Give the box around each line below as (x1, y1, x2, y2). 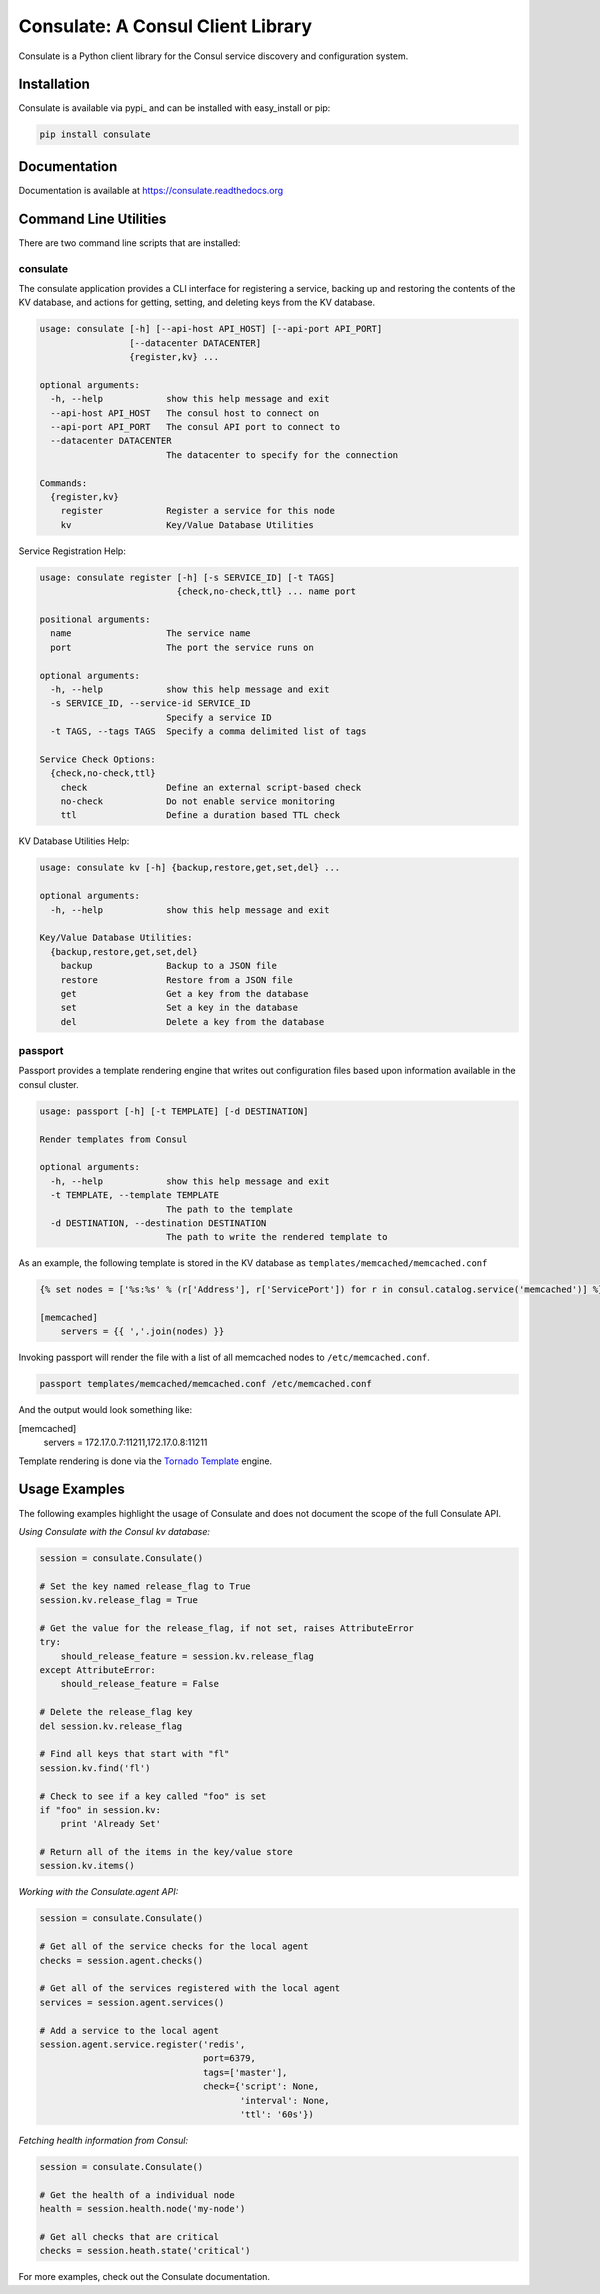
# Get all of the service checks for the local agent (39, 1941, 309, 1952)
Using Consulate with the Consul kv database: (18, 1525, 210, 1537)
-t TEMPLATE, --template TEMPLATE (50, 1190, 220, 1201)
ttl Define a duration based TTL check (60, 810, 341, 821)
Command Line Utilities (18, 210, 167, 227)
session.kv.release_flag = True (39, 1595, 199, 1606)
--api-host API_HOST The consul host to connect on (50, 407, 320, 419)
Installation (18, 76, 90, 93)
